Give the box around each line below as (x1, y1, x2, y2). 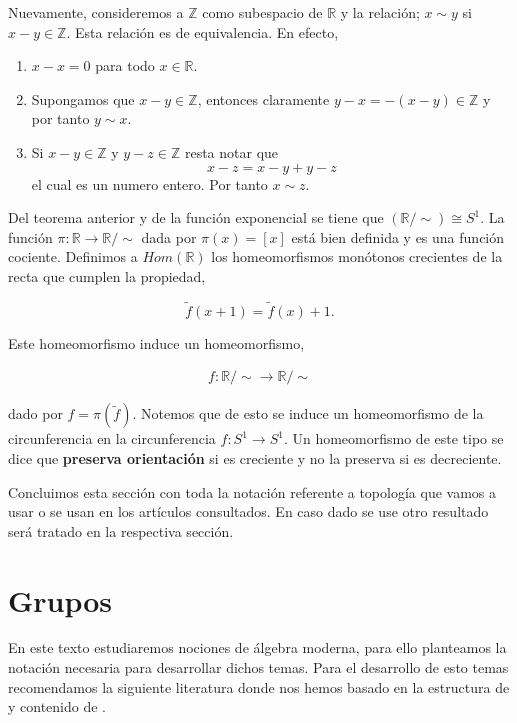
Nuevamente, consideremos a (8, 2, 184, 22)
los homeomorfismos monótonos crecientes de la (211, 246, 503, 267)
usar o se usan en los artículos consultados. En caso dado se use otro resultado (8, 501, 489, 522)
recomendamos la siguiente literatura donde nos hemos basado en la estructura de (8, 676, 510, 697)
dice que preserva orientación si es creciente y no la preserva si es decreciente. (8, 447, 502, 468)
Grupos (8, 579, 113, 620)
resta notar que (184, 141, 279, 162)
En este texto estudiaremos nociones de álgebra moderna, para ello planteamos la (8, 637, 507, 658)
